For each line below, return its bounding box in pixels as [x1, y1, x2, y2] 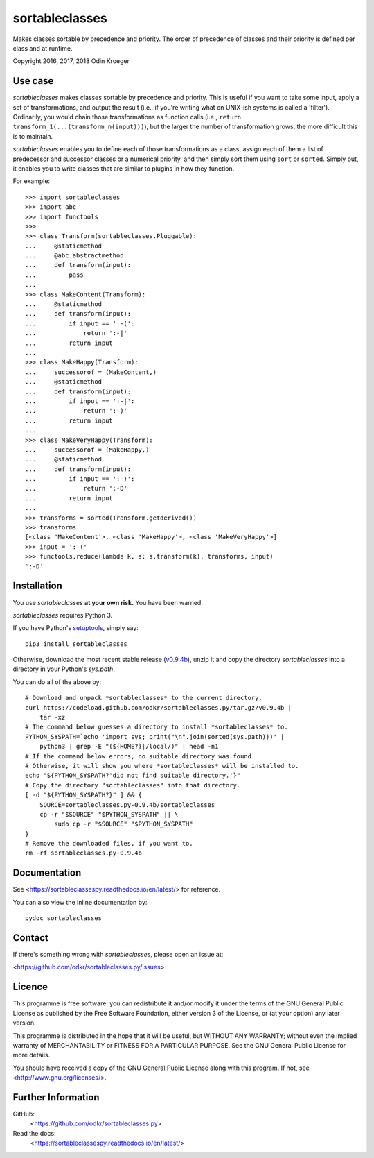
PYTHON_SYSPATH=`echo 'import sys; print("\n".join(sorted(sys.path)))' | [25, 733, 285, 740]
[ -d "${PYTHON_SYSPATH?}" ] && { [25, 791, 142, 799]
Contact [12, 932, 48, 944]
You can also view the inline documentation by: [12, 898, 148, 906]
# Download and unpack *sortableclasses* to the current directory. [25, 694, 262, 702]
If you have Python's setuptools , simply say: [12, 624, 139, 632]
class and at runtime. [12, 44, 73, 52]
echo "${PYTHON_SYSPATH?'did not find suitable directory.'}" [25, 772, 241, 780]
